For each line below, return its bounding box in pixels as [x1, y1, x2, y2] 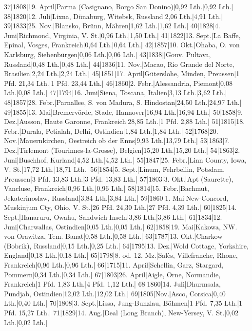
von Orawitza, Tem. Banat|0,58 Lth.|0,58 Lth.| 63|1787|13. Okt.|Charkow [4, 231, 223, 241]
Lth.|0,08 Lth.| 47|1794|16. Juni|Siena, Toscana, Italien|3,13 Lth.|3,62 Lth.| [4, 87, 227, 98]
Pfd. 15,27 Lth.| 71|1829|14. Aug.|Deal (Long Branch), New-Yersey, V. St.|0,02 [4, 308, 239, 317]
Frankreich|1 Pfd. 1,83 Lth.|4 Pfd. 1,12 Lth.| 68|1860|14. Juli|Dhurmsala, [4, 279, 221, 289]
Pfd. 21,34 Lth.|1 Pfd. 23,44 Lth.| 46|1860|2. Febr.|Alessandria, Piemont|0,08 [4, 78, 233, 88]
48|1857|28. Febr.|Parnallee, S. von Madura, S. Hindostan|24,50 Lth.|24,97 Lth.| [4, 97, 242, 107]
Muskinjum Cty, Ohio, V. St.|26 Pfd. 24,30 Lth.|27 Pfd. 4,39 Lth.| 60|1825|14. [4, 202, 237, 212]
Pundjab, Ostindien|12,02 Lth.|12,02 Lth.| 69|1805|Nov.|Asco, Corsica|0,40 [4, 288, 226, 298]
